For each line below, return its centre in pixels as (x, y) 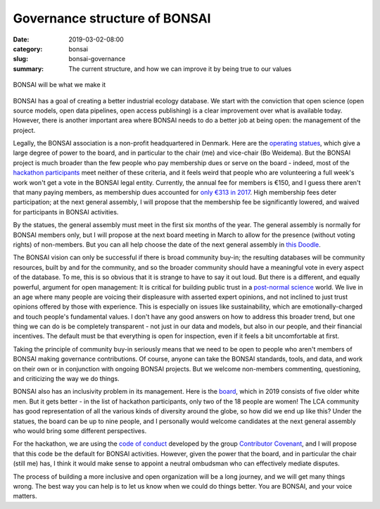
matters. (25, 496)
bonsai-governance (97, 59)
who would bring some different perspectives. (80, 431)
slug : (20, 59)
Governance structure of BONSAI (112, 18)
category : (28, 49)
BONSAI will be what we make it (59, 85)
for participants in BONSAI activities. (66, 212)
